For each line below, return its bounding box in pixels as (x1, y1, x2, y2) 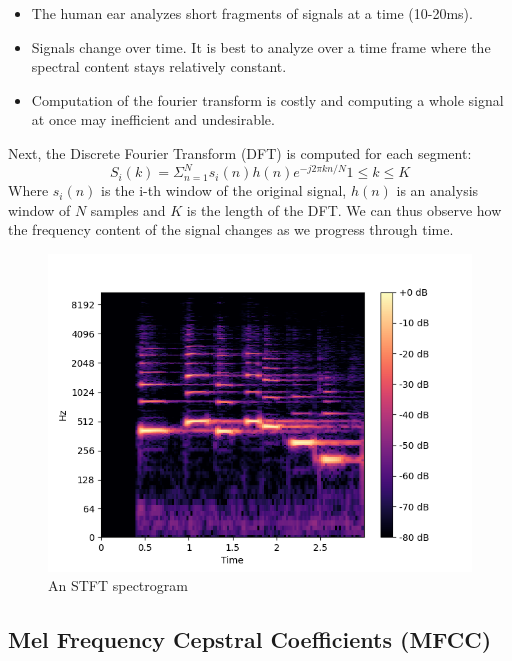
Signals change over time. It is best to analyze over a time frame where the (31, 36, 491, 57)
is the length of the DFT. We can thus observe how (186, 199, 502, 220)
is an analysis (396, 180, 479, 201)
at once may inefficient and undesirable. (31, 109, 275, 130)
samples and (90, 199, 166, 220)
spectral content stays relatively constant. (31, 56, 287, 77)
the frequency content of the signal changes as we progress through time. (8, 219, 454, 240)
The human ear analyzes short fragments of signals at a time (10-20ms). (31, 3, 473, 23)
